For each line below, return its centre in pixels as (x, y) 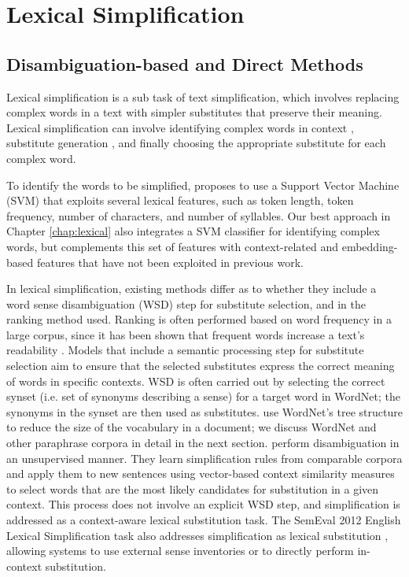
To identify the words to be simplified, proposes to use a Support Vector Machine (203, 185)
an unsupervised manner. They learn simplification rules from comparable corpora (204, 458)
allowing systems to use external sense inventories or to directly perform (180, 551)
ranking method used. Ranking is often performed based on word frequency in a (199, 319)
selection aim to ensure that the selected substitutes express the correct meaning (201, 366)
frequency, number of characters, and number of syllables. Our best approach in (199, 215)
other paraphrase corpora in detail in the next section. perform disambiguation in (203, 443)
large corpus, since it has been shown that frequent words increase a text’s (186, 334)
